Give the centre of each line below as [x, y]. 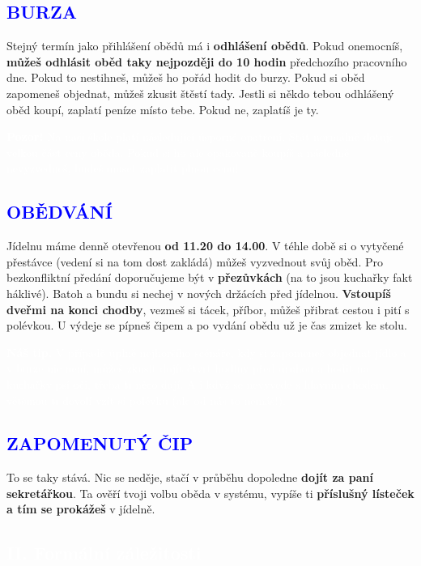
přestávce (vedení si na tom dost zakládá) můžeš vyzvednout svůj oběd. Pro [195, 261]
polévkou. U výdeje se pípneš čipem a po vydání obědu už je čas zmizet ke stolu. [207, 325]
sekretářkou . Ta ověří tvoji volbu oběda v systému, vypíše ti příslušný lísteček [210, 493]
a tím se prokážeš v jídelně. [81, 509]
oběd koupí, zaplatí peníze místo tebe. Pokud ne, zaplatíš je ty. [163, 109]
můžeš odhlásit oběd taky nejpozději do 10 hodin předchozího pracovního [207, 61]
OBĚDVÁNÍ [60, 212]
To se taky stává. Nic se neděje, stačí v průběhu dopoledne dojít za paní [190, 477]
